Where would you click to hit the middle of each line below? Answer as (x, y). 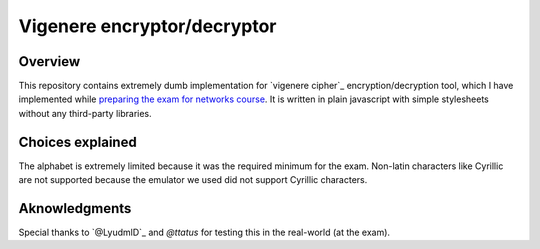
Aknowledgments (75, 208)
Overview (49, 61)
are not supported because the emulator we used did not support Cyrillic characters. (193, 180)
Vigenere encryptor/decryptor (147, 26)
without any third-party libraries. (85, 113)
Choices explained (77, 141)
